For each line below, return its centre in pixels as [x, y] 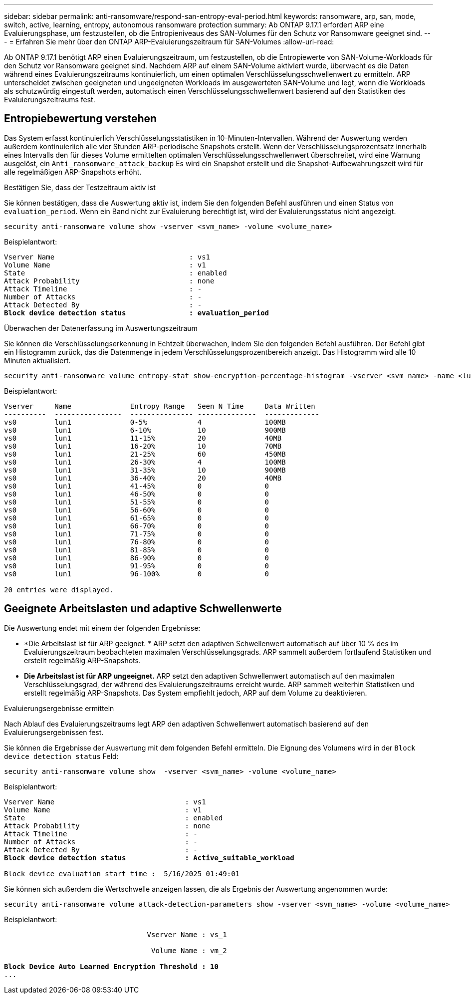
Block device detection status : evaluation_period [137, 313]
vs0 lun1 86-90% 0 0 [137, 558]
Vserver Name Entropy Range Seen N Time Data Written [160, 406]
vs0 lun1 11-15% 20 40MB [143, 438]
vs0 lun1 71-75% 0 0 [137, 534]
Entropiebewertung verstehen [81, 119]
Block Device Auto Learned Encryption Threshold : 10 [111, 966]
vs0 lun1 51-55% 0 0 [137, 502]
